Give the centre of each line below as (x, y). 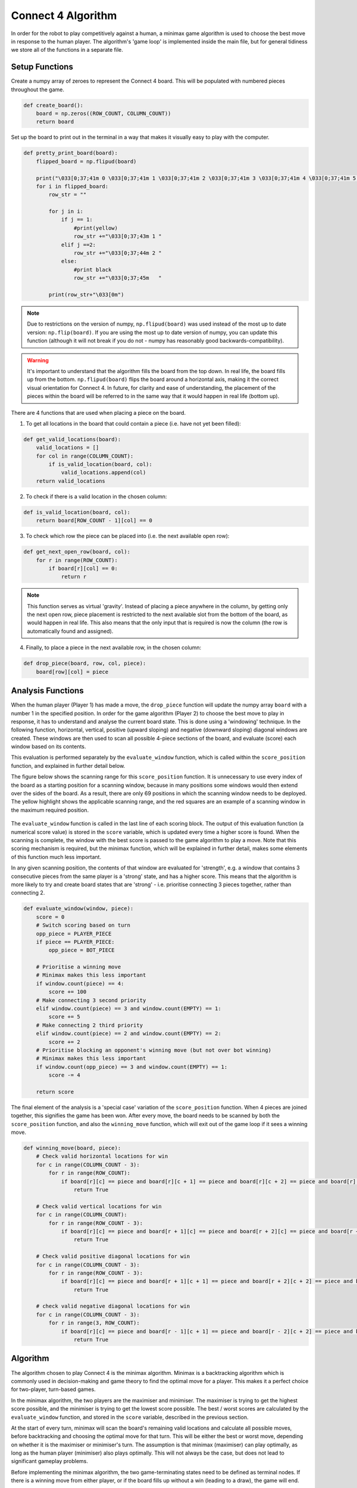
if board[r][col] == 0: (83, 568)
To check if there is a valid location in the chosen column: (96, 496)
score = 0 (50, 917)
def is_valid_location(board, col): (77, 512)
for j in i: (66, 212)
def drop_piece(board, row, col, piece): (85, 663)
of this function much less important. (56, 856)
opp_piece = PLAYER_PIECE (74, 934)
